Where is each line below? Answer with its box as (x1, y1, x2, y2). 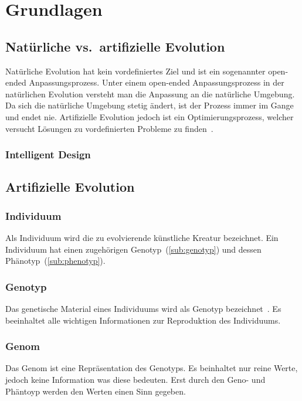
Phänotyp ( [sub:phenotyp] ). (5, 254, 106, 267)
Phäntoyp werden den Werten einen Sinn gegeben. (5, 385, 186, 397)
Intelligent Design (5, 147, 91, 162)
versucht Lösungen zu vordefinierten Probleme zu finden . (5, 122, 213, 134)
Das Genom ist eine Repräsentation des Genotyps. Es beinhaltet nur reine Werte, (5, 362, 298, 374)
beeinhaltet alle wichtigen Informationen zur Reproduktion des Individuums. (5, 314, 281, 326)
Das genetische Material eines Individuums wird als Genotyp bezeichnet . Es (5, 302, 281, 314)
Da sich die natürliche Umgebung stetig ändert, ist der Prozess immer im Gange (5, 99, 294, 111)
